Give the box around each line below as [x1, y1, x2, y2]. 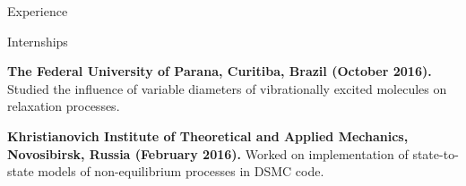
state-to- [412, 144, 459, 163]
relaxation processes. [7, 97, 120, 115]
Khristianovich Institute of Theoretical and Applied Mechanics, [7, 126, 409, 145]
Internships [7, 31, 68, 50]
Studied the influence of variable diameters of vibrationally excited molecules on [7, 79, 447, 97]
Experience [7, 2, 68, 20]
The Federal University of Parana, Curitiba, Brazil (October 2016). [7, 62, 432, 80]
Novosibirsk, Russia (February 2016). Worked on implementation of [7, 144, 409, 163]
